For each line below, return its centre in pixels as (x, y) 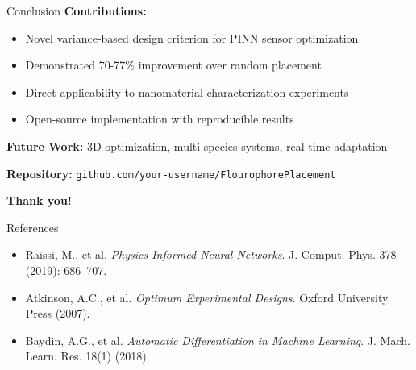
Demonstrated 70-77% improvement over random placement (173, 65)
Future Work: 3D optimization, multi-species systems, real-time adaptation (197, 146)
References (33, 227)
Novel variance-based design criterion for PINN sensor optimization (192, 37)
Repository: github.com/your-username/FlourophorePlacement (171, 173)
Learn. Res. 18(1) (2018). (87, 356)
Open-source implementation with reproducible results (160, 119)
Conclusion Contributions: (77, 10)
